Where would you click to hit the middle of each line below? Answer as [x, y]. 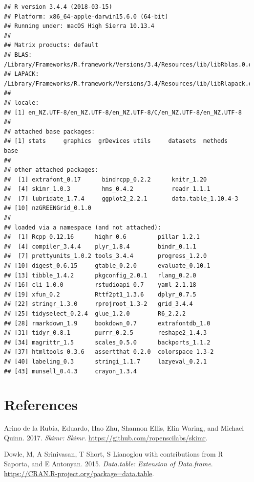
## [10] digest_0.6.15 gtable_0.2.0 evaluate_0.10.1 [107, 266]
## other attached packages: [51, 170]
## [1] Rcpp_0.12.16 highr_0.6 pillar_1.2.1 [102, 237]
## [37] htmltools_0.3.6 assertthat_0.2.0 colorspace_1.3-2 [109, 352]
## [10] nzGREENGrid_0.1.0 [48, 208]
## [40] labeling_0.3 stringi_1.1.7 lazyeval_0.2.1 [106, 361]
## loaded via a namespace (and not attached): [83, 227]
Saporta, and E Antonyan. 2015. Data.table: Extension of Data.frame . [108, 464]
